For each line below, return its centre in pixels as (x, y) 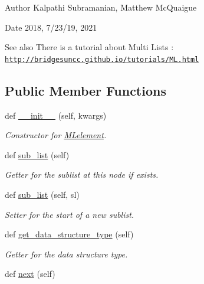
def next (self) (30, 274)
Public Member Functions (85, 90)
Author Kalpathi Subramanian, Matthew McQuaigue (101, 7)
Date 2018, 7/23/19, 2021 (51, 27)
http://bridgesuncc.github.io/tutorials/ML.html (102, 59)
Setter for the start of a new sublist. (70, 214)
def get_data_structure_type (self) (69, 234)
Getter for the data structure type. (66, 254)
